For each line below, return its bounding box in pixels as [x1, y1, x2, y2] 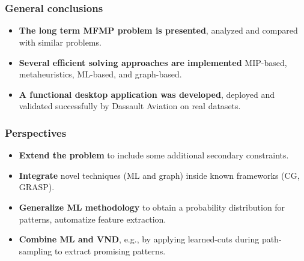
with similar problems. [19, 36, 102, 49]
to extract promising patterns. [54, 244, 166, 257]
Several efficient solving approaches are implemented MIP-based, [19, 56, 287, 68]
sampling [19, 244, 52, 257]
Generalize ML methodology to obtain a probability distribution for [19, 201, 285, 214]
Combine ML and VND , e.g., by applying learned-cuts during [19, 233, 260, 245]
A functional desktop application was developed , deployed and [19, 88, 275, 100]
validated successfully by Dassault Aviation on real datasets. [19, 100, 241, 112]
